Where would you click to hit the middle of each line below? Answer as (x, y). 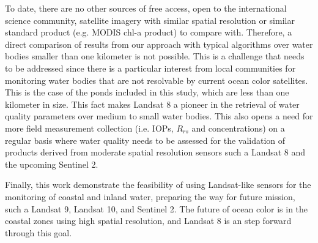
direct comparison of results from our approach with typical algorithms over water (159, 44)
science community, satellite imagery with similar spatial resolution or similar (150, 20)
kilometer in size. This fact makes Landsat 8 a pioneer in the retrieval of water (152, 104)
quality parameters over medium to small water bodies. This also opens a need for (159, 116)
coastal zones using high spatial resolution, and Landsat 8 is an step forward (148, 221)
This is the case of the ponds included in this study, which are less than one (147, 92)
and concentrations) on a (238, 128)
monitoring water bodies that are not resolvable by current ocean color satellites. (157, 80)
